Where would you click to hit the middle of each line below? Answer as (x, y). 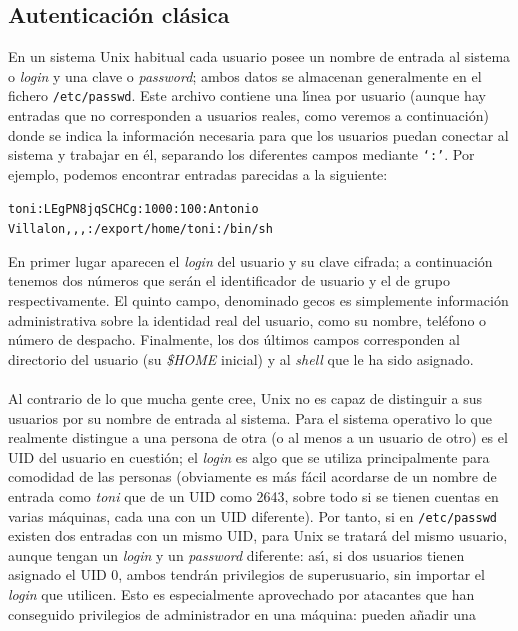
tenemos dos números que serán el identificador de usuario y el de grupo (229, 280)
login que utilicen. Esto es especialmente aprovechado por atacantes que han (241, 593)
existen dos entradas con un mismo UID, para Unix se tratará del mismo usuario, (258, 535)
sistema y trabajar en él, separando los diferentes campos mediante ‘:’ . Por (241, 154)
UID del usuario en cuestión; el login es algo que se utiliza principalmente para (249, 456)
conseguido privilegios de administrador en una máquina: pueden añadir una (242, 613)
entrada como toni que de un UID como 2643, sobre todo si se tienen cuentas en (253, 495)
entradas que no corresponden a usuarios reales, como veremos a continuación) (248, 115)
